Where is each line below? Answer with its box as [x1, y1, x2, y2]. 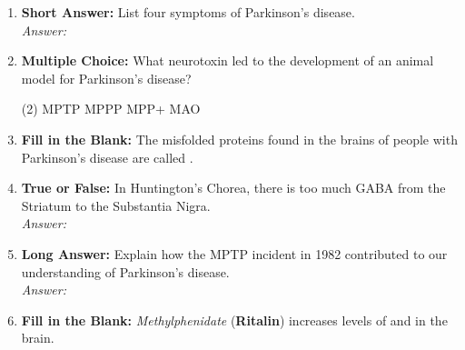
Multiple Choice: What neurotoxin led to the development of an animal [21, 51, 434, 70]
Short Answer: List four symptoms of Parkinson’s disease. [21, 3, 355, 21]
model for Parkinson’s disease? [21, 68, 192, 87]
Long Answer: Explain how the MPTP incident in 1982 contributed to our [21, 244, 448, 263]
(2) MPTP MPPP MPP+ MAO [21, 99, 201, 118]
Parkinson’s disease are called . [21, 147, 193, 166]
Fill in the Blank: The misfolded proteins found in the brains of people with [21, 129, 458, 148]
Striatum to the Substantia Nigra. [21, 195, 211, 215]
